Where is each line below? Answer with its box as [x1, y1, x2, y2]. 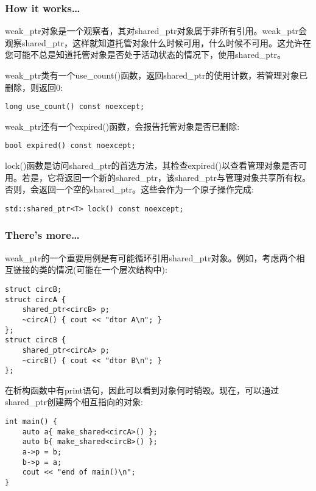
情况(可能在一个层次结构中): [55, 263, 167, 276]
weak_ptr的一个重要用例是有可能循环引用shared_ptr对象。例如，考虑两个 [5, 251, 297, 264]
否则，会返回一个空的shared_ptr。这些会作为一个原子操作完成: [5, 183, 254, 196]
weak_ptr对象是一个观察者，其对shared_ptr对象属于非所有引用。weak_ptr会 [5, 24, 307, 37]
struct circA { [5, 295, 66, 304]
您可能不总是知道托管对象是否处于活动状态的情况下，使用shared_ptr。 [5, 48, 286, 61]
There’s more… [5, 227, 80, 242]
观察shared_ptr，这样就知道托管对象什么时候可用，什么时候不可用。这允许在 [5, 36, 312, 49]
